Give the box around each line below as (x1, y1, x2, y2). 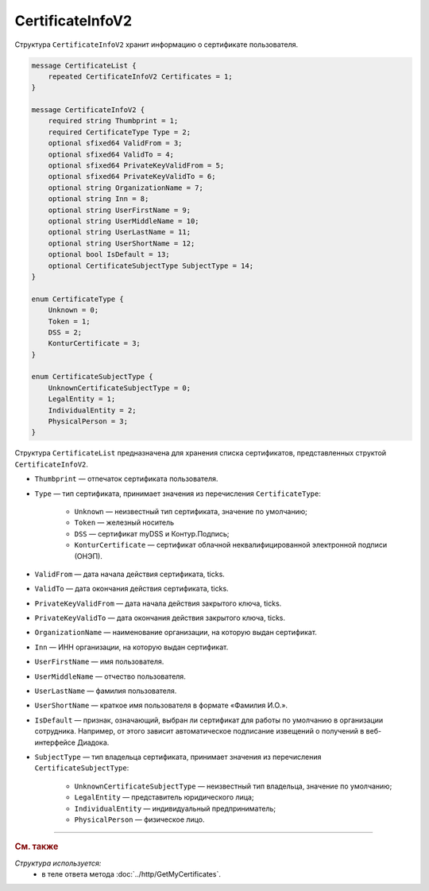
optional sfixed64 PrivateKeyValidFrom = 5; (48, 161, 225, 170)
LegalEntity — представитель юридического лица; (74, 792, 254, 802)
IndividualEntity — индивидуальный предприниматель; (74, 804, 276, 813)
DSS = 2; (48, 327, 83, 337)
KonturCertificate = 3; (48, 339, 141, 348)
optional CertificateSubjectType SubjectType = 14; (48, 261, 254, 270)
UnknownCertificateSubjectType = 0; (48, 383, 191, 393)
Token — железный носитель (74, 517, 175, 528)
